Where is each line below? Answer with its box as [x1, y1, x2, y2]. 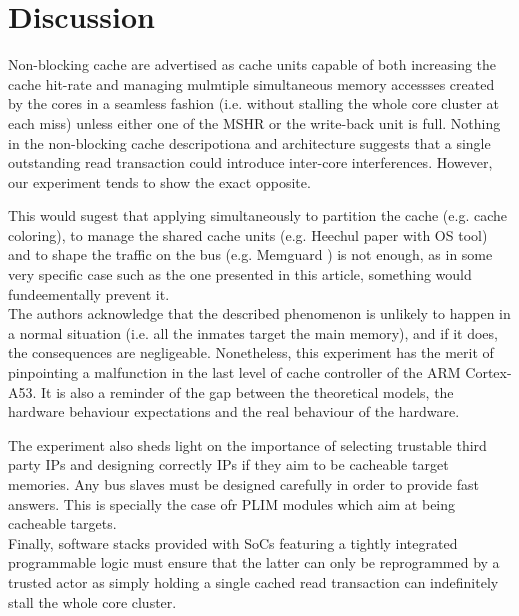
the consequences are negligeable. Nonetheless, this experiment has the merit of [8, 342, 494, 363]
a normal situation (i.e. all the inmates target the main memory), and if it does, [8, 322, 498, 343]
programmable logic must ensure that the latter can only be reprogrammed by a [8, 552, 500, 573]
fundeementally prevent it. [8, 283, 170, 304]
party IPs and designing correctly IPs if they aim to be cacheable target [8, 454, 449, 475]
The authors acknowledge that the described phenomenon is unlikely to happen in [8, 303, 511, 324]
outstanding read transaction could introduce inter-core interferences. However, [8, 152, 493, 173]
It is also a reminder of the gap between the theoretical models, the [41, 381, 454, 402]
